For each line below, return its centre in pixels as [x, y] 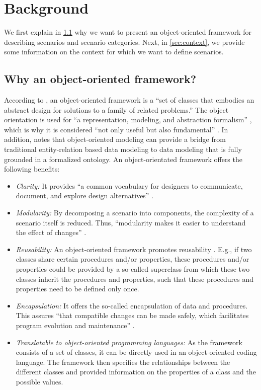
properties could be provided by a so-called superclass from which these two [133, 269]
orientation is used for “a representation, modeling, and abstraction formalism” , [128, 120]
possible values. [39, 381]
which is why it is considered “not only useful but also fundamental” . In [116, 129]
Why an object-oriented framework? [100, 79]
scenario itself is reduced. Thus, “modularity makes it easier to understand [131, 222]
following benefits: [32, 169]
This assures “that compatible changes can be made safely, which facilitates [132, 315]
